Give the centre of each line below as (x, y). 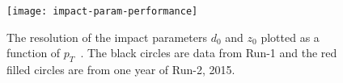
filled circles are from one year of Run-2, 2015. (121, 70)
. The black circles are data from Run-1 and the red (209, 53)
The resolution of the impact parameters (107, 37)
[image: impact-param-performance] (102, 11)
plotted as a (290, 37)
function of (34, 53)
